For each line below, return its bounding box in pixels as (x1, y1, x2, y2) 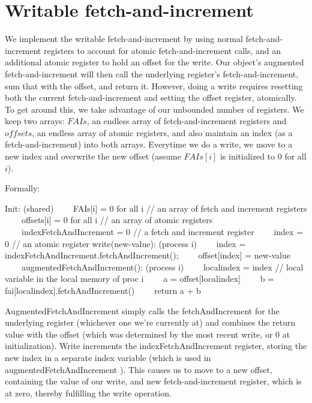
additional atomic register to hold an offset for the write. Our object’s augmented (5, 56, 304, 68)
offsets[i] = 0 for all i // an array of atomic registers (21, 213, 213, 226)
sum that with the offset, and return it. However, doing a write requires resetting (5, 79, 303, 92)
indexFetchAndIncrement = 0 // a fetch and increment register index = (21, 225, 304, 238)
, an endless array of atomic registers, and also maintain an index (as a (32, 126, 293, 139)
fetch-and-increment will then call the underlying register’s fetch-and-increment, (5, 67, 299, 80)
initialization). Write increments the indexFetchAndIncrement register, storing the (5, 339, 307, 352)
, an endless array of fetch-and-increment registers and (86, 115, 287, 127)
